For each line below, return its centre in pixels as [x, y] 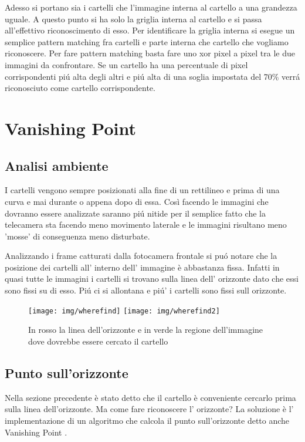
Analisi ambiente [57, 165]
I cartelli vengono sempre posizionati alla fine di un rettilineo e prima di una [142, 190]
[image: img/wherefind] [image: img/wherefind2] [124, 311]
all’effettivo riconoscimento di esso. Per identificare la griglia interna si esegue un [150, 30]
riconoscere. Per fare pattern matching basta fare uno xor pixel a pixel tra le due [150, 53]
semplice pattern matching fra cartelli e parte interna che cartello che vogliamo [147, 41]
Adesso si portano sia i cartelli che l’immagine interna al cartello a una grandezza [151, 7]
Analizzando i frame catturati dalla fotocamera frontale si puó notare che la [141, 256]
